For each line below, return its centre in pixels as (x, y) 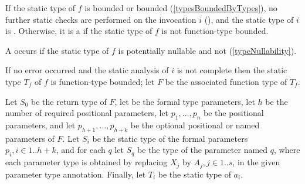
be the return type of (69, 101)
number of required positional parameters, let (87, 113)
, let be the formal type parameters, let (185, 101)
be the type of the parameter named (202, 150)
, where (287, 150)
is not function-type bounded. (215, 31)
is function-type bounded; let (103, 81)
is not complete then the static (232, 70)
